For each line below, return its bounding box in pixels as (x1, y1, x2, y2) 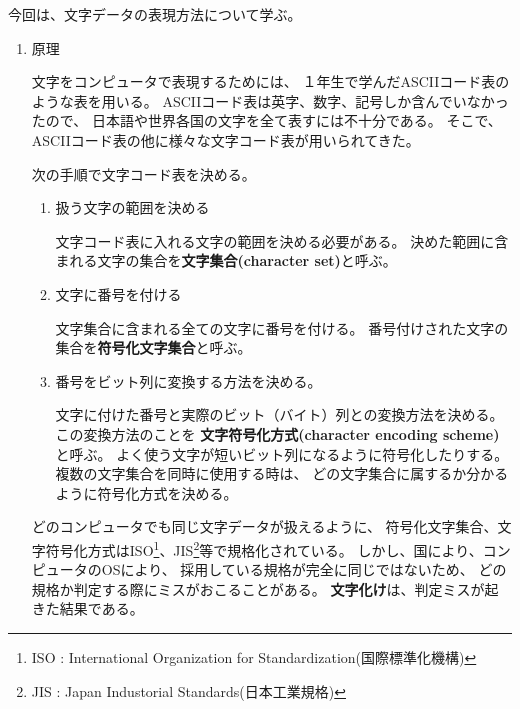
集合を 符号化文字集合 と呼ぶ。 (55, 337, 252, 358)
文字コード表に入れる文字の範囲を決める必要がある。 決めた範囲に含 (55, 230, 509, 251)
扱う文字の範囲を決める (55, 197, 210, 218)
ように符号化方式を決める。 (55, 482, 238, 503)
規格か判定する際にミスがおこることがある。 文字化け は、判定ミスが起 (31, 578, 499, 599)
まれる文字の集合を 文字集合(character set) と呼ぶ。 (55, 250, 397, 271)
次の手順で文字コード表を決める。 (31, 163, 256, 184)
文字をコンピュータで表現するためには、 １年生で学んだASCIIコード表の (31, 71, 510, 92)
